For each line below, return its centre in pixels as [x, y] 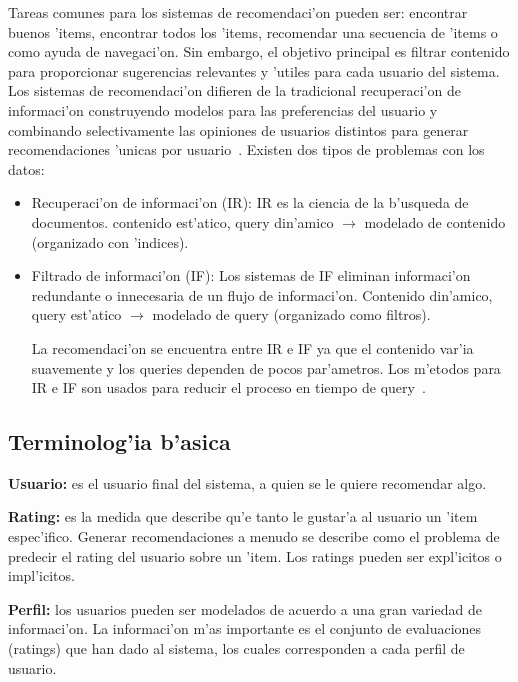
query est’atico [76, 314]
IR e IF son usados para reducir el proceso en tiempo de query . [228, 387]
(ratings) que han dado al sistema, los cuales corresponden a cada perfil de [236, 648]
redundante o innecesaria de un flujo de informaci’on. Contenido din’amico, [262, 294]
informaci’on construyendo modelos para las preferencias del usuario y [223, 109]
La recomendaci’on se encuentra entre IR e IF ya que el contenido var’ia [252, 347]
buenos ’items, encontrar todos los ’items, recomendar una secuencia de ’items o [253, 31]
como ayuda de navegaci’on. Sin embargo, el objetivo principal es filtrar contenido [259, 51]
